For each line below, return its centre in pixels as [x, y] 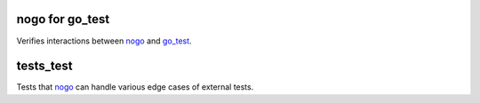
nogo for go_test [63, 19]
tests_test [44, 66]
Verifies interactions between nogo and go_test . [104, 41]
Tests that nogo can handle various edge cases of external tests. [135, 87]
